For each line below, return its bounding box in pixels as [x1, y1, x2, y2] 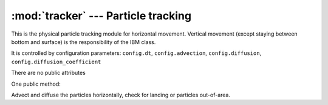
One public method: [11, 80, 61, 87]
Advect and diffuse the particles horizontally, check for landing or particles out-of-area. [11, 91, 231, 98]
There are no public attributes [11, 69, 86, 77]
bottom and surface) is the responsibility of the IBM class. [11, 38, 156, 45]
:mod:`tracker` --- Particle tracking [11, 9, 191, 22]
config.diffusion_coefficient [11, 58, 101, 65]
